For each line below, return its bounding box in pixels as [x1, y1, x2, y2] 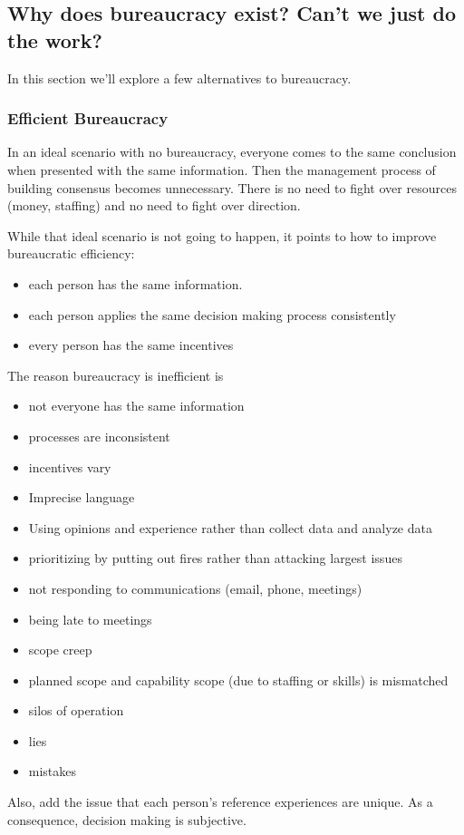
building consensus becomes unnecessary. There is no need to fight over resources [7, 178, 457, 197]
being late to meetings [28, 609, 152, 628]
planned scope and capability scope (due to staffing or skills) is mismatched [28, 670, 449, 689]
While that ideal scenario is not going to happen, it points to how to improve [7, 226, 437, 245]
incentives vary [28, 457, 111, 476]
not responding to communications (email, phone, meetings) [28, 578, 362, 597]
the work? [7, 25, 102, 53]
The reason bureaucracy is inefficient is [7, 365, 224, 384]
